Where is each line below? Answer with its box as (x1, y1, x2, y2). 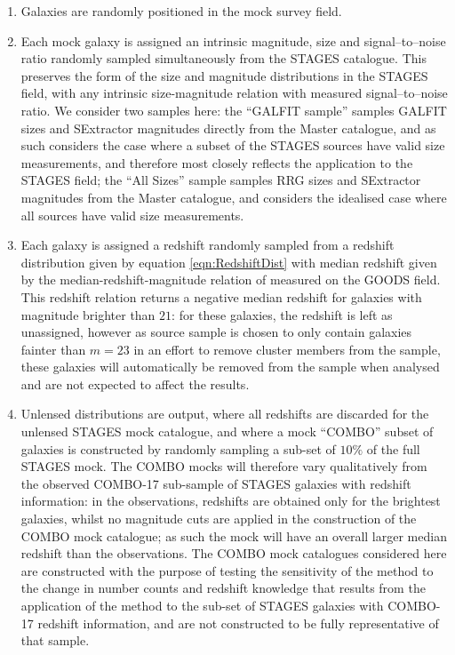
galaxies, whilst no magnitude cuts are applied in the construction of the (20, 509, 417, 528)
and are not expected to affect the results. (20, 374, 250, 393)
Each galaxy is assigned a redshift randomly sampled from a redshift (20, 236, 395, 254)
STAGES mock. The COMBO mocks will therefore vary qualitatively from (20, 457, 427, 475)
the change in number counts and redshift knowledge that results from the (20, 579, 426, 597)
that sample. (20, 631, 90, 650)
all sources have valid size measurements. (20, 205, 244, 224)
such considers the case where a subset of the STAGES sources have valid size (20, 136, 445, 155)
